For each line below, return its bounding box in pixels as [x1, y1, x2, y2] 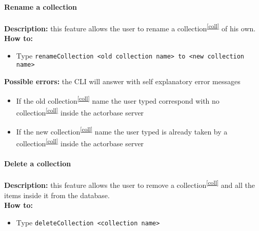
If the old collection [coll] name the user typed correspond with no [16, 93, 220, 106]
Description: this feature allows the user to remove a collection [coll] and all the [4, 178, 255, 190]
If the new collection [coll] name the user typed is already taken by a [16, 125, 228, 137]
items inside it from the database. [4, 189, 110, 200]
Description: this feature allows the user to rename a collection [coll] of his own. [4, 21, 256, 33]
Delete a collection [4, 158, 71, 169]
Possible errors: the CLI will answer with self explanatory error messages [4, 75, 241, 86]
